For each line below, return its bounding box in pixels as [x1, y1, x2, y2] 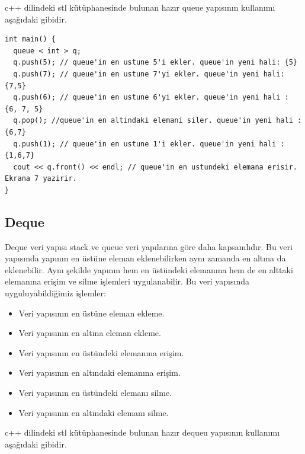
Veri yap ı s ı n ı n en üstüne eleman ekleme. [18, 306, 165, 319]
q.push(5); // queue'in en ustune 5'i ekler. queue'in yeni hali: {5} [13, 58, 297, 67]
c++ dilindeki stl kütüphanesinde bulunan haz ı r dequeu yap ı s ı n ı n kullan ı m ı [5, 426, 280, 439]
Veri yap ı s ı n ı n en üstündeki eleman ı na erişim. [18, 346, 184, 359]
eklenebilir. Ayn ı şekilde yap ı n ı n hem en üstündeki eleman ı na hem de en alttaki [5, 263, 293, 276]
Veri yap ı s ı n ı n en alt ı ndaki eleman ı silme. [18, 406, 169, 418]
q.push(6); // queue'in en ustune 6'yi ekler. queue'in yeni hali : [13, 93, 289, 102]
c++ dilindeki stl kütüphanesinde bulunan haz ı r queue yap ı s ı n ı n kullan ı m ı [5, 1, 275, 13]
